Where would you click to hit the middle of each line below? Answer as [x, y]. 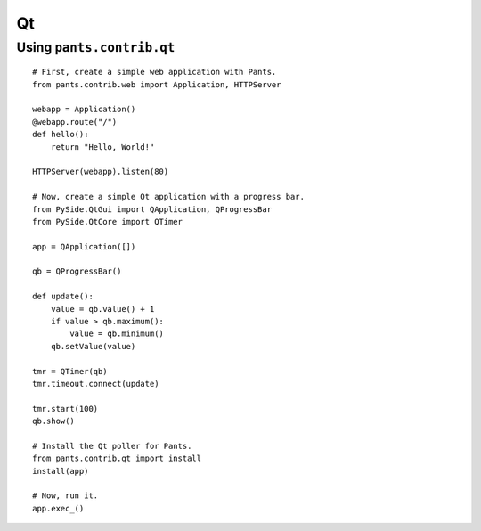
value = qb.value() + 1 [102, 309]
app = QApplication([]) [84, 246]
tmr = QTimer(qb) [70, 371]
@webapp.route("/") [75, 122]
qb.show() [53, 421]
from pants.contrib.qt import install [117, 458]
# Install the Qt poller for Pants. [112, 446]
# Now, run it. [65, 496]
